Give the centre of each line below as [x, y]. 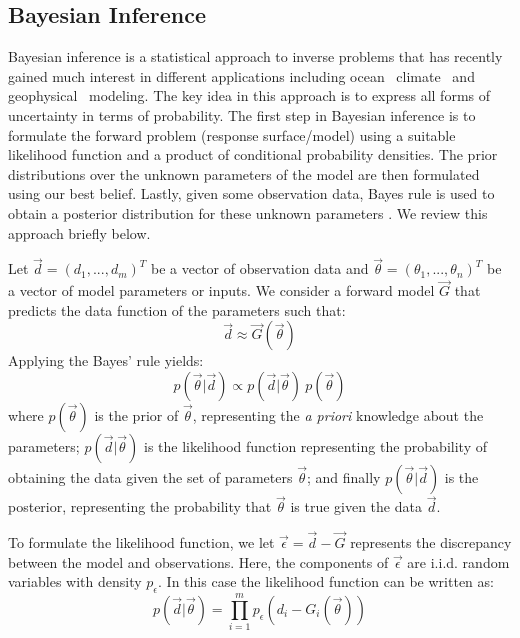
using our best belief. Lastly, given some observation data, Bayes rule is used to [251, 193]
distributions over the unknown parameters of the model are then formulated [244, 173]
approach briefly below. [79, 232]
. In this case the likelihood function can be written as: [326, 581]
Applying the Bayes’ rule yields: [106, 360]
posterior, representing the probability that [140, 506]
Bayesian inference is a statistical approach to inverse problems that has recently [255, 56]
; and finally [343, 476]
